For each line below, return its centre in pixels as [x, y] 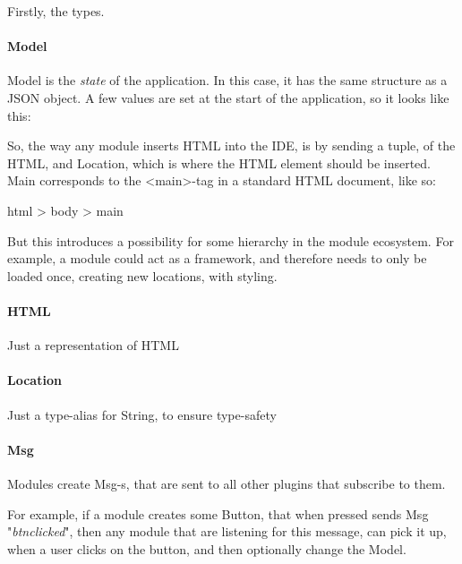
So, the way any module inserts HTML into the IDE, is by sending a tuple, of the [231, 145]
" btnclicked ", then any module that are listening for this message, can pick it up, [227, 531]
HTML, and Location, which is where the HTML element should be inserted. [219, 162]
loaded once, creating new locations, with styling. [142, 275]
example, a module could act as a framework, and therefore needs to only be [217, 258]
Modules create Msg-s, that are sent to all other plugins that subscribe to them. [227, 483]
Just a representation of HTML [93, 345]
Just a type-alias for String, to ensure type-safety [142, 414]
